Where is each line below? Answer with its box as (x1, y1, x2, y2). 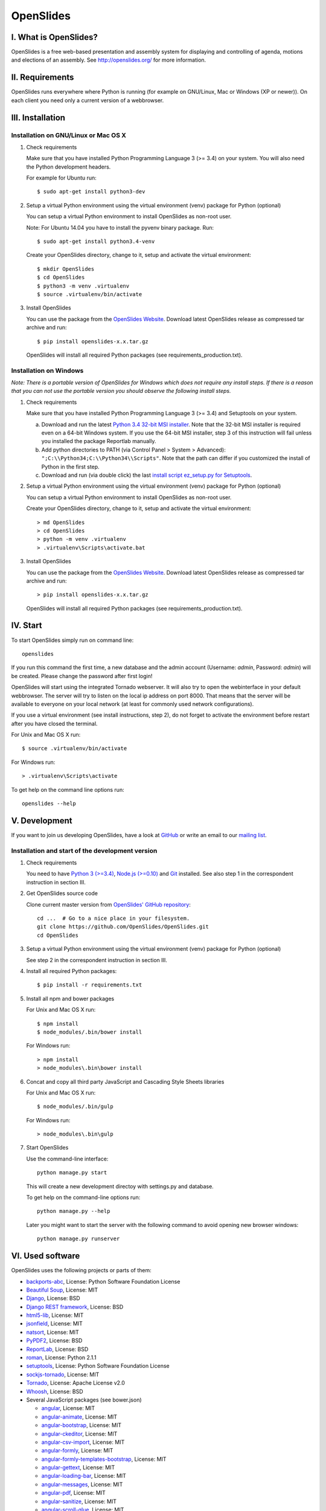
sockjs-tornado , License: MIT (26, 1371, 100, 1378)
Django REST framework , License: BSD (26, 1303, 124, 1310)
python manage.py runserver (37, 1235, 120, 1242)
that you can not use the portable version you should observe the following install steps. (11, 387, 231, 395)
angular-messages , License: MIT (41, 1481, 123, 1488)
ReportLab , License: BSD (26, 1345, 89, 1353)
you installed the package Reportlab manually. (41, 438, 156, 445)
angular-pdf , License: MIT (41, 1489, 106, 1496)
